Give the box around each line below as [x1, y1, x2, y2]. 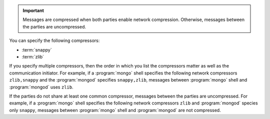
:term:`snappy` [21, 46, 52, 52]
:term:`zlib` [21, 53, 44, 59]
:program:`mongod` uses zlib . [9, 84, 73, 90]
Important [22, 7, 44, 13]
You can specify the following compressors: [9, 37, 100, 43]
